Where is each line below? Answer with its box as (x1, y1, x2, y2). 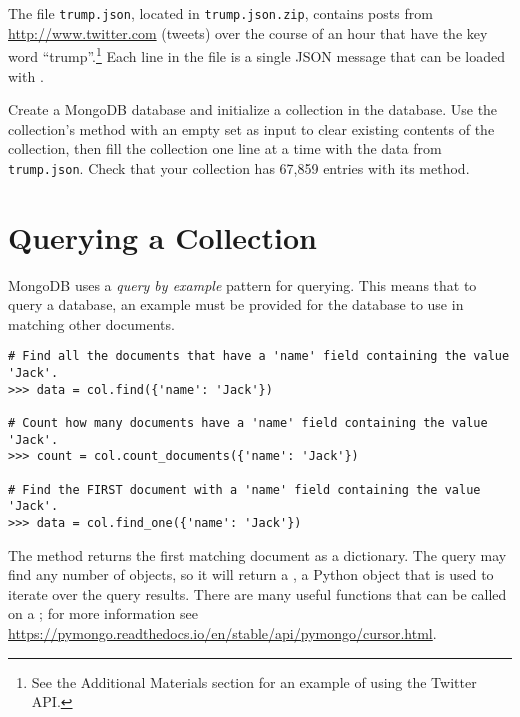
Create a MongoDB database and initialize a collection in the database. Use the (8, 99, 498, 120)
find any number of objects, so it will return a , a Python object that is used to (8, 564, 494, 585)
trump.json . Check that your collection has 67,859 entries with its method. (8, 157, 470, 178)
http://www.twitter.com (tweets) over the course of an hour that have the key (8, 22, 488, 43)
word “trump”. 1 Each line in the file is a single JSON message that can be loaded (8, 43, 505, 66)
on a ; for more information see (8, 603, 198, 624)
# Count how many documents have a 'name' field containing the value (8, 416, 488, 431)
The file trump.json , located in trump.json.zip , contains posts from (8, 3, 433, 23)
